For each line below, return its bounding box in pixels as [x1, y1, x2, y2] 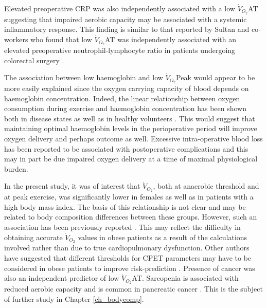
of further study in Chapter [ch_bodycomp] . [4, 293, 144, 304]
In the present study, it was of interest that [4, 180, 140, 191]
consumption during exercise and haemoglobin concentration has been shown [4, 103, 247, 114]
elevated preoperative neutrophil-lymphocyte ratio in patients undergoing [4, 44, 236, 55]
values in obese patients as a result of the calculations [78, 231, 247, 242]
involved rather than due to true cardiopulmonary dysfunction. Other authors [4, 242, 250, 253]
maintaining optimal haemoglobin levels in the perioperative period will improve [4, 123, 257, 134]
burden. [4, 163, 28, 174]
